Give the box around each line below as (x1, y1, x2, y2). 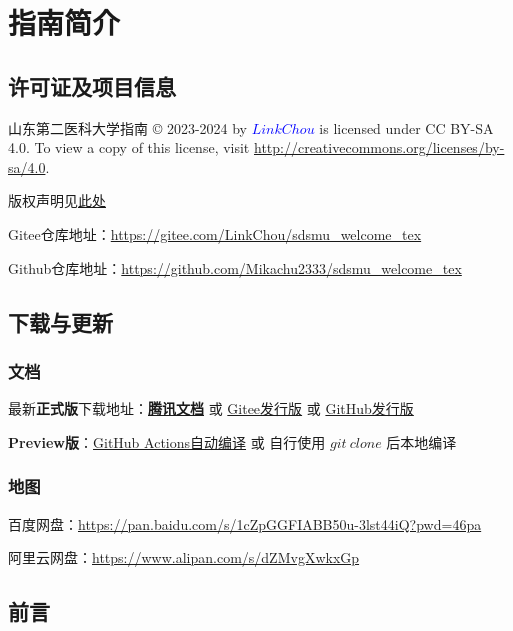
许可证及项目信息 (8, 70, 176, 101)
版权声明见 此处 (8, 190, 106, 211)
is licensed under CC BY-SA (319, 117, 494, 138)
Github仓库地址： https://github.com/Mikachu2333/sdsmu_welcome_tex (8, 257, 462, 278)
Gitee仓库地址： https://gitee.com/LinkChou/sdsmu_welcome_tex (8, 223, 422, 244)
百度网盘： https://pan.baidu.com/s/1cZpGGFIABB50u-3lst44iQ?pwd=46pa (8, 513, 482, 534)
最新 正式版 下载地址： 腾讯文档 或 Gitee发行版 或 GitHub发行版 (8, 398, 414, 419)
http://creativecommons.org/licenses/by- (253, 137, 505, 158)
